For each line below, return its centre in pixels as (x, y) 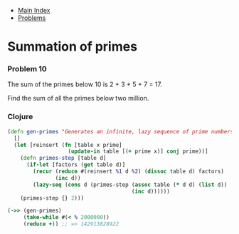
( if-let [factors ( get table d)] (76, 165)
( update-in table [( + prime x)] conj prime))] (138, 152)
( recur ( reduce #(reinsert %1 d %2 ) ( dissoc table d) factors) (128, 172)
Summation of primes (72, 47)
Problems (32, 18)
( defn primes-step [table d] (63, 158)
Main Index (34, 10)
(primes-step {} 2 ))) (52, 198)
